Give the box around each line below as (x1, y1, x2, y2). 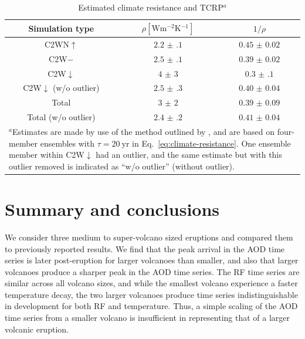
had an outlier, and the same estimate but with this (96, 148, 282, 161)
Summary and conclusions (5, 196, 220, 221)
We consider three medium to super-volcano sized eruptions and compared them (5, 230, 293, 243)
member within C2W (9, 148, 84, 161)
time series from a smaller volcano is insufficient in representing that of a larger (5, 311, 290, 324)
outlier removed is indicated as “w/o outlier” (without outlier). (9, 160, 235, 172)
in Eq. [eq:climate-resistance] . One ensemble (132, 137, 291, 149)
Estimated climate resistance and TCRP (78, 1, 223, 13)
